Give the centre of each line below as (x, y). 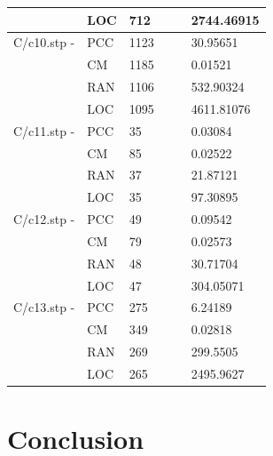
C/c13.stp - (44, 307)
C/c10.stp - (44, 42)
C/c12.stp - (44, 219)
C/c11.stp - (44, 130)
